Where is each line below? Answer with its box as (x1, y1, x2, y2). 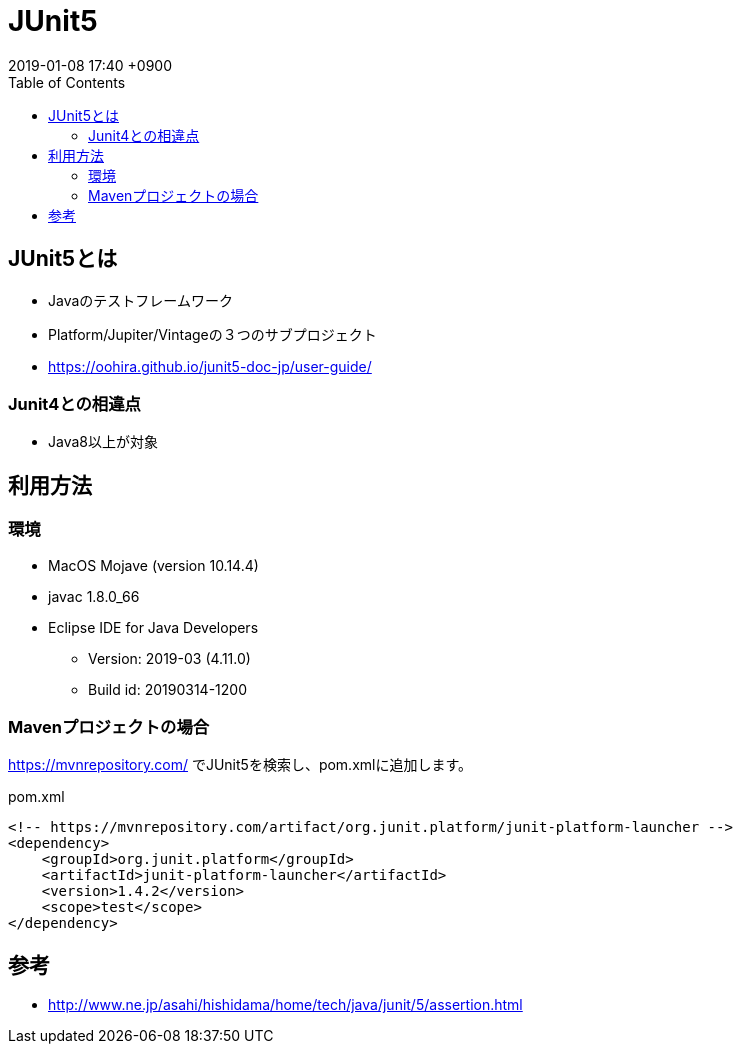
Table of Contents (8, 73, 126, 91)
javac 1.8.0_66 (48, 587, 140, 605)
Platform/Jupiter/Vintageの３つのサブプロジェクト (48, 325, 377, 343)
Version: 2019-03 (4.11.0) (88, 649, 251, 667)
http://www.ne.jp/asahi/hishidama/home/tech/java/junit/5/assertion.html (48, 996, 523, 1014)
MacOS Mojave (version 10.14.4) (48, 556, 259, 574)
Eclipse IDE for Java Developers (48, 618, 259, 636)
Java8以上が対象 (48, 433, 158, 451)
